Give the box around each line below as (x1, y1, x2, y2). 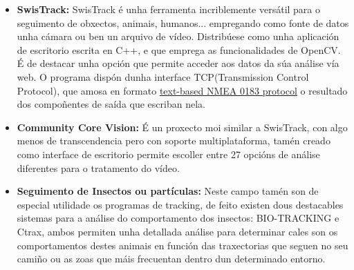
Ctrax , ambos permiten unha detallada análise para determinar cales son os (17, 224, 338, 238)
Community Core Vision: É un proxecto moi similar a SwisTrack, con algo (17, 119, 348, 134)
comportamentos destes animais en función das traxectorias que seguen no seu (17, 238, 348, 252)
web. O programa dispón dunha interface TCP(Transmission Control (17, 69, 309, 84)
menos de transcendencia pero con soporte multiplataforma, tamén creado (17, 133, 330, 148)
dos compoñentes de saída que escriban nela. (17, 97, 205, 111)
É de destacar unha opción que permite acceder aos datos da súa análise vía (17, 56, 339, 70)
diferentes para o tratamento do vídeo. (17, 160, 180, 175)
